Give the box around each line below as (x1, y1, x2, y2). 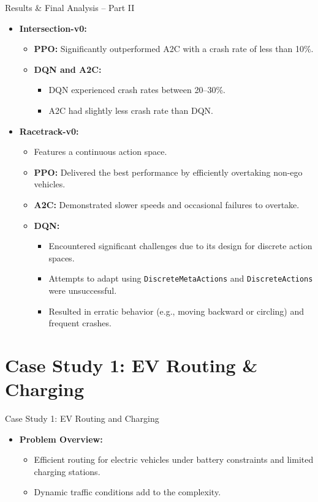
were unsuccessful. (48, 283, 117, 296)
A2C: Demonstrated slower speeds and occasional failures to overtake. (34, 198, 300, 211)
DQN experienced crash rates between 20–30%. (48, 83, 225, 96)
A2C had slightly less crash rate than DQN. (48, 103, 213, 116)
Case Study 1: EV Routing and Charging (5, 412, 159, 425)
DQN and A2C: (34, 62, 102, 75)
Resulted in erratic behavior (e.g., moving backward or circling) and (48, 304, 305, 317)
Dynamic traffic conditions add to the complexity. (34, 485, 221, 498)
